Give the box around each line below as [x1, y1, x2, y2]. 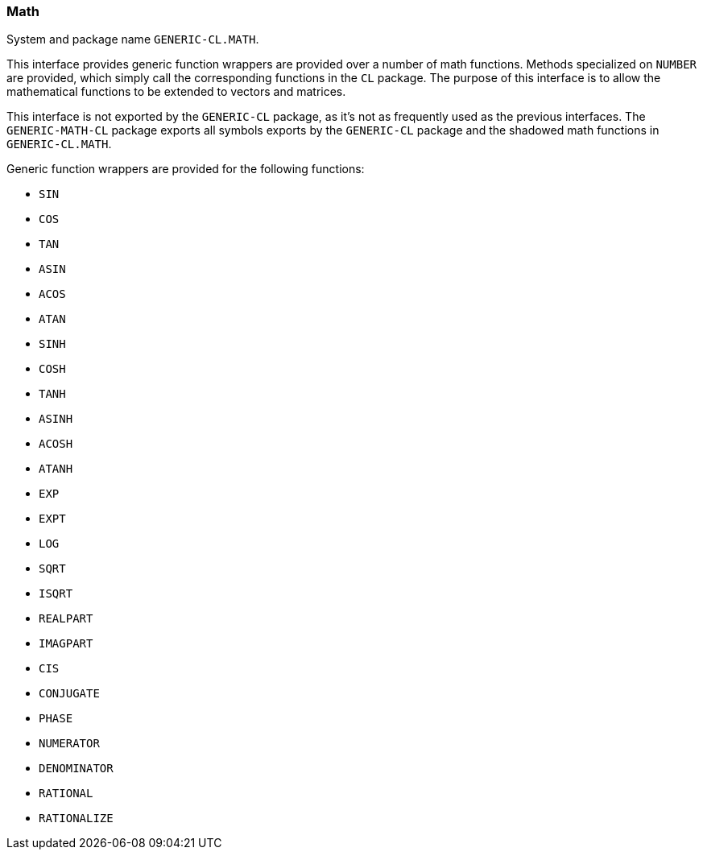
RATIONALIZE [39, 812, 114, 825]
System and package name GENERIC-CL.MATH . [6, 32, 259, 47]
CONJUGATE [39, 687, 100, 701]
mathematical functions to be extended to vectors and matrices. [6, 85, 346, 99]
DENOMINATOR [39, 762, 114, 775]
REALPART [39, 612, 93, 626]
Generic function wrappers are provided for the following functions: [6, 162, 365, 176]
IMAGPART [39, 637, 93, 651]
